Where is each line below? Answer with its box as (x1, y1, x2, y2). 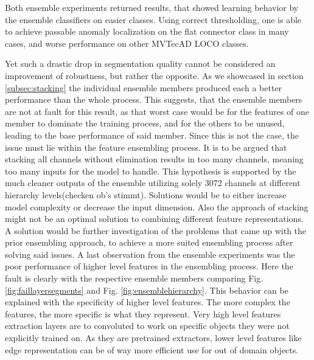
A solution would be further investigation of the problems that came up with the (5, 224, 307, 237)
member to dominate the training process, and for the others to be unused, (5, 117, 285, 130)
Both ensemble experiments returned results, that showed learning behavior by (5, 1, 299, 13)
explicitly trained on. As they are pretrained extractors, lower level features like (5, 331, 302, 344)
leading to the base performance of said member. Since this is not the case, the (5, 128, 299, 141)
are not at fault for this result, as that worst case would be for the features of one (5, 105, 310, 117)
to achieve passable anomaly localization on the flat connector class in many (5, 25, 289, 38)
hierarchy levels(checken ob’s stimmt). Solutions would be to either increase (5, 188, 287, 201)
